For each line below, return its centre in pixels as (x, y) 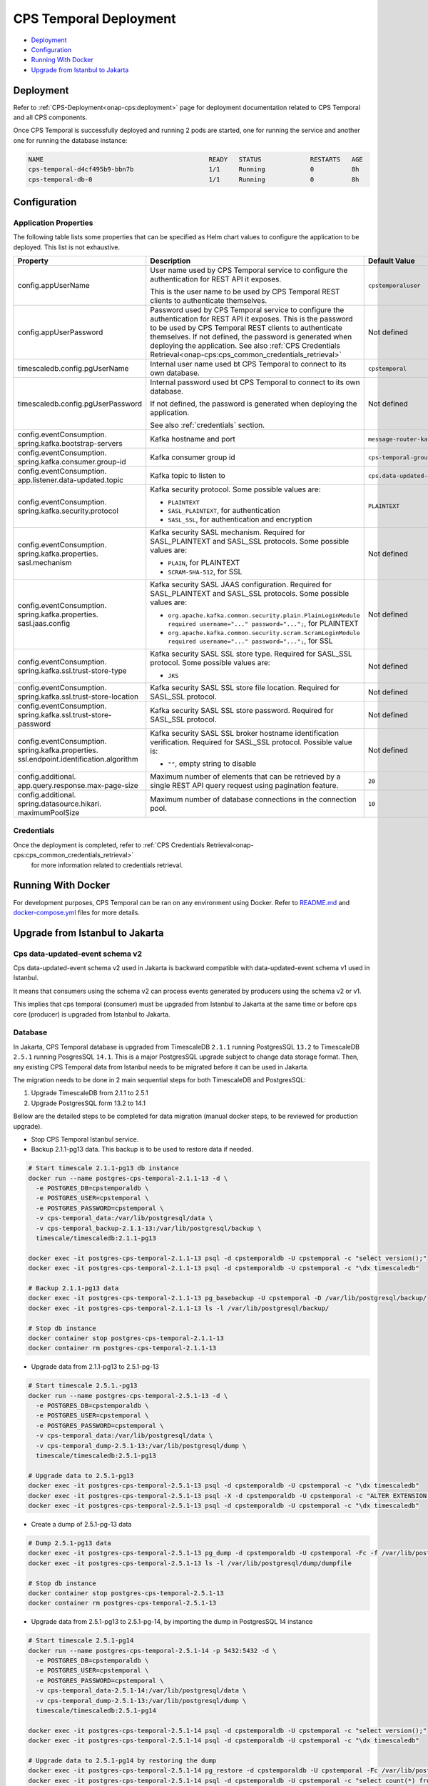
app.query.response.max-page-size (78, 786)
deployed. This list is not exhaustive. (67, 247)
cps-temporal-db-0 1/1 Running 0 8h (194, 179)
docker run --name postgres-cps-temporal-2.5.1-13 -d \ (128, 1396)
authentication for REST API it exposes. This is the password (251, 319)
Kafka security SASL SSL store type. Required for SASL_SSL (251, 654)
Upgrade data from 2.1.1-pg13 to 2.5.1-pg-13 (95, 1367)
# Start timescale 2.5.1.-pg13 (83, 1386)
